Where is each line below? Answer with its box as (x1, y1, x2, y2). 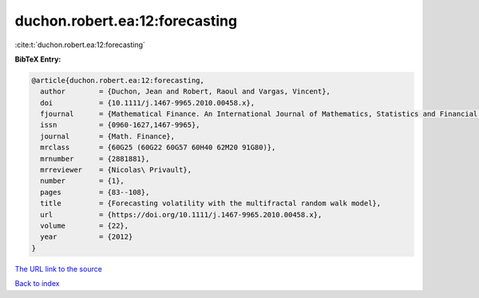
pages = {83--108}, (40, 188, 150, 197)
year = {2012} (40, 232, 133, 241)
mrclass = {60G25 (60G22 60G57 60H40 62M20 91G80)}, (40, 143, 276, 152)
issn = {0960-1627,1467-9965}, (40, 121, 200, 129)
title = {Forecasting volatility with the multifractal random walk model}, (40, 199, 382, 208)
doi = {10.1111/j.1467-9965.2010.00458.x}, (40, 98, 255, 107)
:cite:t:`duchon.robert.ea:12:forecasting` (14, 40, 145, 50)
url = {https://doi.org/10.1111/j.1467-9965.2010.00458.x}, (40, 210, 323, 219)
